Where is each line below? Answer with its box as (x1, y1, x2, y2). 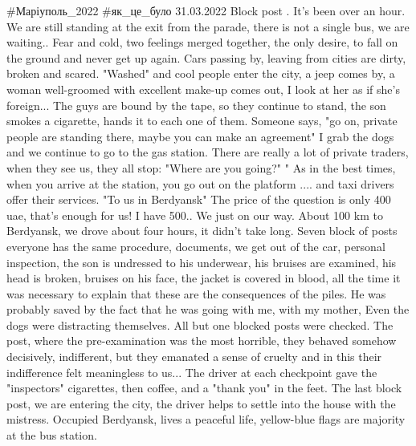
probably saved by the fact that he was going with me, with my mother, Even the (6, 301, 410, 318)
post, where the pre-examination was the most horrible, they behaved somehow (6, 332, 397, 349)
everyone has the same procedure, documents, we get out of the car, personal (6, 237, 385, 254)
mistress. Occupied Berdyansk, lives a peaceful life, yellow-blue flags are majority (6, 411, 406, 428)
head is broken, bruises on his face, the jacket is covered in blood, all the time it (6, 270, 401, 286)
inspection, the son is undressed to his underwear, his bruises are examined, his (6, 253, 397, 270)
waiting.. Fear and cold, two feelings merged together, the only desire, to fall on (6, 34, 398, 51)
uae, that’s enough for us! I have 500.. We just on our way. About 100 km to (6, 206, 383, 223)
